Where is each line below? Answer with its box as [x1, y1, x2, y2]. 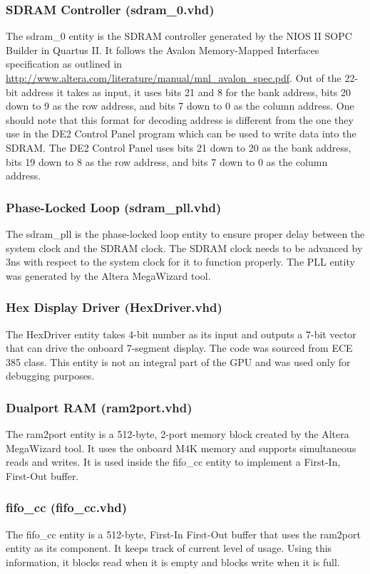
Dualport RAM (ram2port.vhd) [6, 398, 192, 416]
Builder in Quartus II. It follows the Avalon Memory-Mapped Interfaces [6, 42, 319, 57]
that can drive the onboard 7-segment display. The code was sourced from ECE [6, 340, 353, 355]
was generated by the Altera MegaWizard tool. [6, 268, 211, 283]
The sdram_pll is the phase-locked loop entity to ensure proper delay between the [6, 226, 365, 241]
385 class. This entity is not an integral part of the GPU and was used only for [6, 354, 351, 369]
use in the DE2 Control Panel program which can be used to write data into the [6, 126, 356, 141]
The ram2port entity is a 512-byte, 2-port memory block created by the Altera [6, 427, 349, 442]
